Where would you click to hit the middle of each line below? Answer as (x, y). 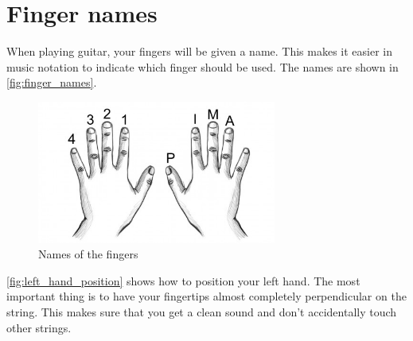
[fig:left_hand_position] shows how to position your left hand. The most (183, 280)
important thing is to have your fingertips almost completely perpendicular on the (206, 296)
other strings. (39, 327)
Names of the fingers (88, 254)
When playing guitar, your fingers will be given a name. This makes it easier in (200, 51)
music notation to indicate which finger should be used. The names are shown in (203, 66)
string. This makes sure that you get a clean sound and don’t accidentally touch (202, 312)
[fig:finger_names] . (52, 82)
